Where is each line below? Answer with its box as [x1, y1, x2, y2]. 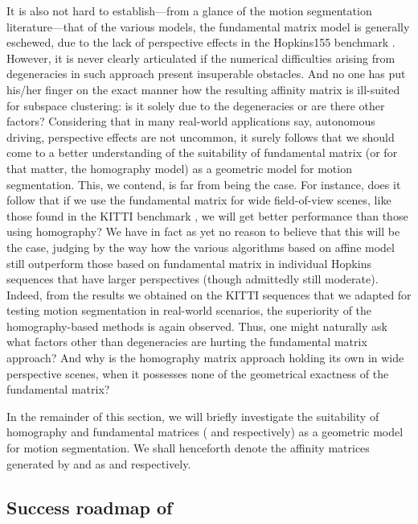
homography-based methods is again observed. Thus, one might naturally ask [6, 317, 387, 334]
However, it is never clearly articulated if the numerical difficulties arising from [6, 49, 395, 66]
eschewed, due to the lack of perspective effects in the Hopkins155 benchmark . [6, 34, 395, 51]
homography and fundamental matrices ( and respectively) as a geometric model [6, 423, 404, 440]
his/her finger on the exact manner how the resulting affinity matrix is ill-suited [6, 80, 400, 97]
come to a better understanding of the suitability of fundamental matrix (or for [6, 144, 398, 161]
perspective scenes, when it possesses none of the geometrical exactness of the [6, 365, 389, 382]
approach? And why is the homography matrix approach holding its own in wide [6, 349, 404, 366]
